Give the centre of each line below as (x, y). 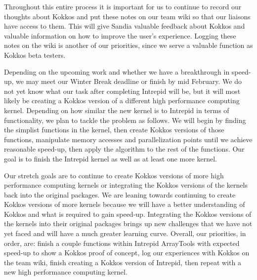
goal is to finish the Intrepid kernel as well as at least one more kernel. (110, 158)
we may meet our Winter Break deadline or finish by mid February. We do (129, 81)
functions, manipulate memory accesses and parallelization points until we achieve (128, 139)
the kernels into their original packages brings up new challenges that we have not (128, 223)
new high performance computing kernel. (66, 272)
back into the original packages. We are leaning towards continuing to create (120, 194)
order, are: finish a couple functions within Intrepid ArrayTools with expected (122, 243)
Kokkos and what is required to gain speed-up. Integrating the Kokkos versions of (128, 214)
